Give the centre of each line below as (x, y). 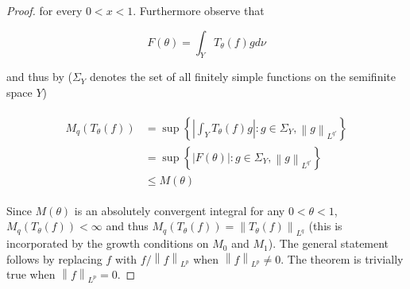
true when (31, 274)
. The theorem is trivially (342, 258)
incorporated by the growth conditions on (108, 243)
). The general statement (329, 243)
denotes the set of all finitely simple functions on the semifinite (243, 77)
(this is (325, 226)
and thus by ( (39, 77)
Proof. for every (44, 10)
